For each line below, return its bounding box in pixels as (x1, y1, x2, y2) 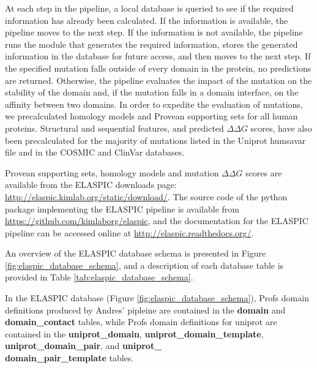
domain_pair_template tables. (5, 351, 134, 364)
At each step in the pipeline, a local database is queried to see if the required (5, 2, 294, 14)
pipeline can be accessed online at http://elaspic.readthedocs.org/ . (5, 226, 254, 239)
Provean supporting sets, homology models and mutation (5, 166, 219, 179)
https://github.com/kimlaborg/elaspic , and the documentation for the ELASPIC (5, 214, 308, 227)
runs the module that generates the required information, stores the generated (5, 37, 298, 50)
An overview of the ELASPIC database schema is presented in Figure (5, 247, 266, 260)
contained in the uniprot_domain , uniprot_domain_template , (5, 327, 264, 340)
